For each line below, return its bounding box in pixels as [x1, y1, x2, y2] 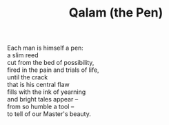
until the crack [7, 73, 48, 81]
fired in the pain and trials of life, [7, 66, 99, 74]
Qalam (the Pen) [68, 5, 163, 21]
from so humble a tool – [7, 102, 74, 111]
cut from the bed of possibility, [7, 59, 95, 67]
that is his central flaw [7, 81, 70, 89]
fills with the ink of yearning [7, 88, 86, 96]
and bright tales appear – [7, 95, 79, 104]
